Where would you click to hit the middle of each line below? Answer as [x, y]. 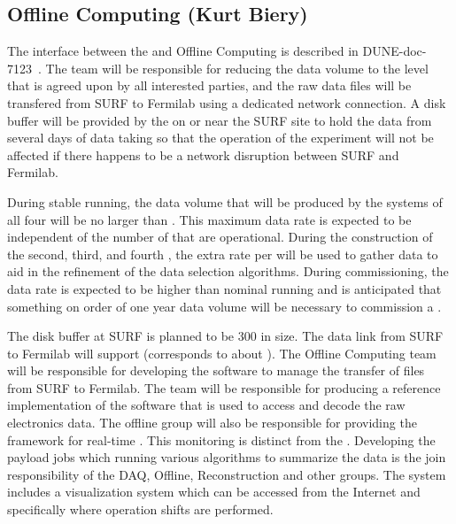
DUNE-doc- [394, 51]
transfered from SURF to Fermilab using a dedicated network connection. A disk [227, 102]
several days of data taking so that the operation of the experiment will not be [220, 138]
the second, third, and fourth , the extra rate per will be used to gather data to [223, 254]
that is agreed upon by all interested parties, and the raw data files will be [209, 85]
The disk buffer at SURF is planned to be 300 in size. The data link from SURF [225, 336]
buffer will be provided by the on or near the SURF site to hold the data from [220, 120]
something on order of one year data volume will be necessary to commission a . [224, 306]
